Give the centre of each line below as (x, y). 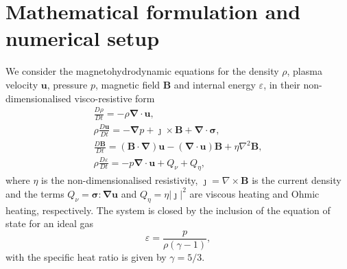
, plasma (304, 71)
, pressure (67, 84)
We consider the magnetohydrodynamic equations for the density (142, 71)
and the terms (35, 193)
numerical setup (83, 38)
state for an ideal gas (50, 223)
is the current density (297, 180)
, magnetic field (128, 84)
